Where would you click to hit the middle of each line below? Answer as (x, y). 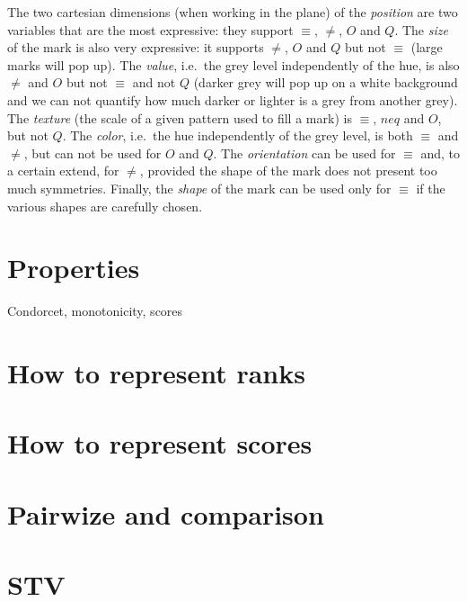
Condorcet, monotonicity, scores (95, 311)
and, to (441, 153)
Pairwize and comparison (166, 513)
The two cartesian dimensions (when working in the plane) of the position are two (233, 12)
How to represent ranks (156, 373)
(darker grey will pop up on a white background (326, 82)
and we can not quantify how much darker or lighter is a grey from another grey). (233, 99)
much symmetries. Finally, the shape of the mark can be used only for (199, 188)
